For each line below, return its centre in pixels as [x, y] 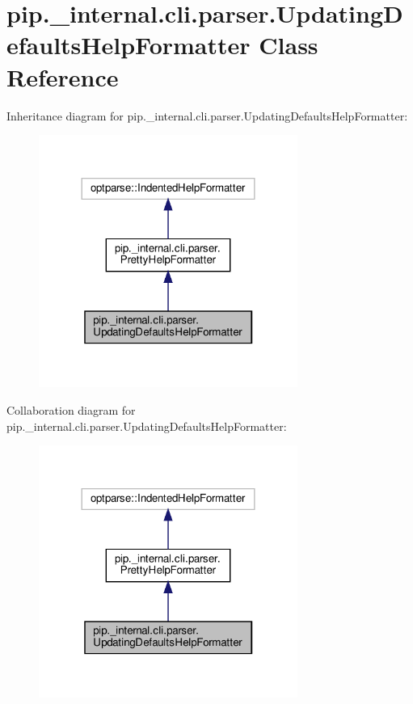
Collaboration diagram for [71, 409]
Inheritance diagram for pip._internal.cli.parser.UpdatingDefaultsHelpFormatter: [207, 115]
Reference [63, 76]
